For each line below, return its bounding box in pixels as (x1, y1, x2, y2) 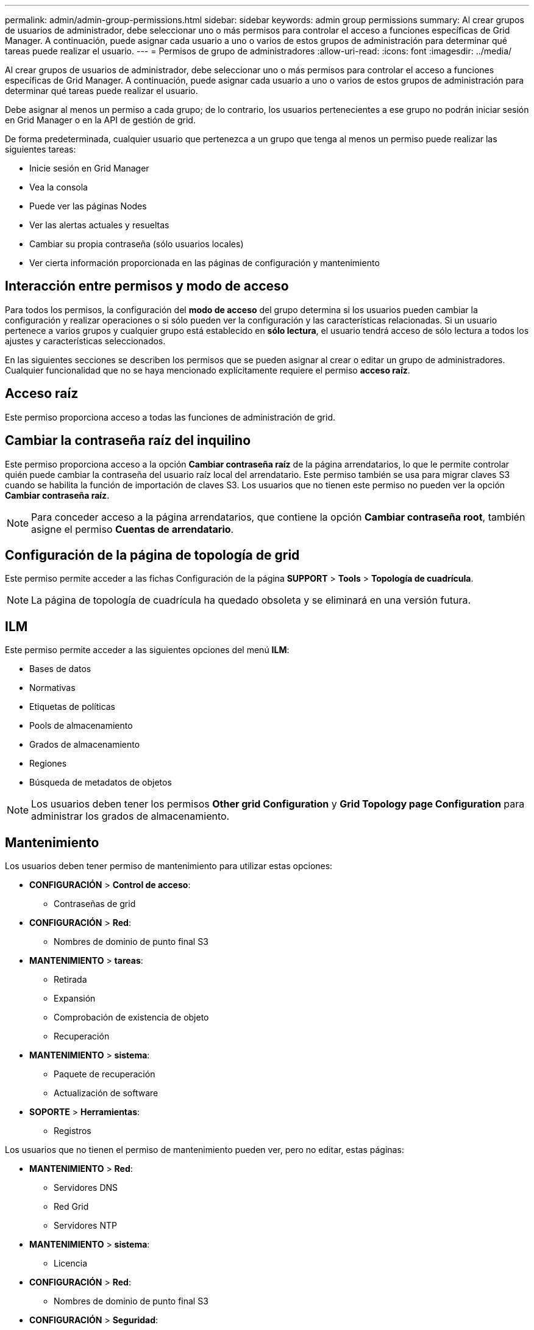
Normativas (29, 682, 76, 693)
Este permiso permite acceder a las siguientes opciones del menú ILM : (5, 645, 290, 656)
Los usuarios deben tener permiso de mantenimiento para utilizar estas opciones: (5, 861, 333, 872)
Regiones (29, 758, 67, 769)
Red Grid (54, 1201, 89, 1212)
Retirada (54, 974, 87, 985)
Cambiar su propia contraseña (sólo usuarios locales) (29, 239, 244, 249)
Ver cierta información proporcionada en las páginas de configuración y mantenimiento (29, 258, 380, 268)
